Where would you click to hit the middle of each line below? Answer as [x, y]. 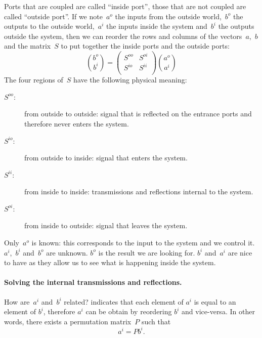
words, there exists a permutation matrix [68, 321]
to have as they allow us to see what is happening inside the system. [110, 262]
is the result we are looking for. [147, 252]
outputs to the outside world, [49, 26]
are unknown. [67, 252]
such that [156, 321]
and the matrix [28, 46]
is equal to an [215, 301]
